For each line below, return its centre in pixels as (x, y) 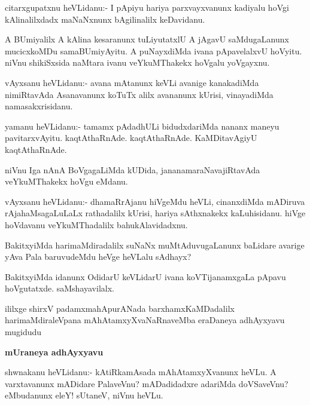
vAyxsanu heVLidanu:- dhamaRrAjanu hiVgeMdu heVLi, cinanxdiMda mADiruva (155, 201)
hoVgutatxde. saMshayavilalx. (60, 288)
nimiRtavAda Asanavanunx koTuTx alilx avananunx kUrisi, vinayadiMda (139, 94)
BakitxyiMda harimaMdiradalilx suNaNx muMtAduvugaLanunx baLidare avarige (155, 245)
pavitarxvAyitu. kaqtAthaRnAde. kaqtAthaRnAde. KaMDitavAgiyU (131, 138)
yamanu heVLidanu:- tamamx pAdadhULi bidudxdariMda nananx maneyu (142, 126)
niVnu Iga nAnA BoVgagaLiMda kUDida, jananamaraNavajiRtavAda (133, 169)
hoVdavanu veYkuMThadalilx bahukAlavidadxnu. (96, 224)
